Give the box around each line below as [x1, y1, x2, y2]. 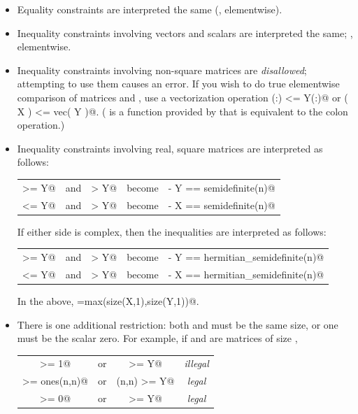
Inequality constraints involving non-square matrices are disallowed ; [17, 62, 307, 77]
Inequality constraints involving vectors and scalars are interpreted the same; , [17, 25, 353, 40]
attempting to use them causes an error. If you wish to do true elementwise [17, 76, 340, 91]
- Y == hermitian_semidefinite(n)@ [168, 249, 324, 264]
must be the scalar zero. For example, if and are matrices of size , [17, 331, 298, 345]
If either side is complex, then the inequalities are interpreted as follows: [17, 224, 327, 238]
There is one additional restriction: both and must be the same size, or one [17, 317, 338, 331]
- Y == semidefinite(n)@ [168, 180, 275, 194]
